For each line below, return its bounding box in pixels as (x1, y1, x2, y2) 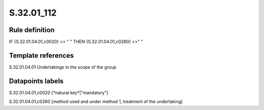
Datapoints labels (9, 77, 64, 85)
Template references (9, 51, 74, 59)
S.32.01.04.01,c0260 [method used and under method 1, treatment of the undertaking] (9, 99, 183, 105)
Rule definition (9, 26, 55, 34)
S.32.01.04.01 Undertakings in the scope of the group (9, 64, 117, 70)
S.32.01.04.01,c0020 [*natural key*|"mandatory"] (9, 90, 109, 95)
